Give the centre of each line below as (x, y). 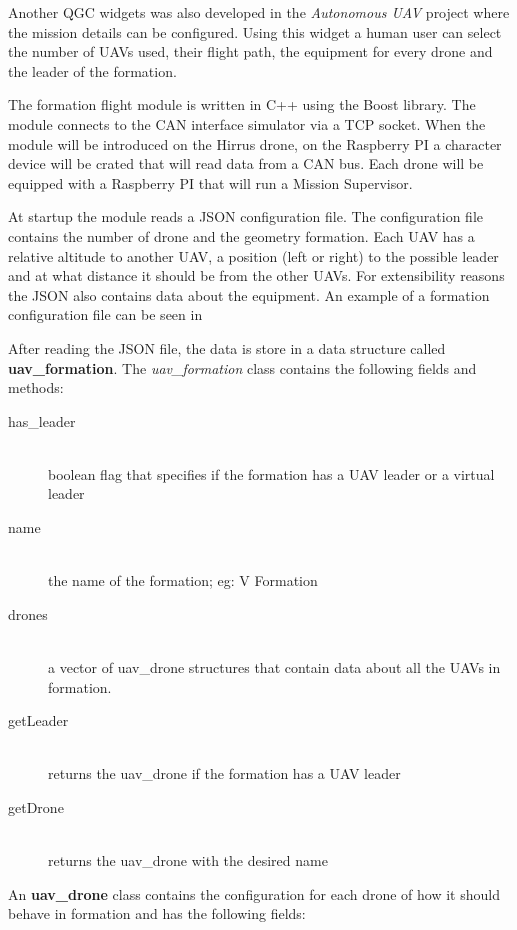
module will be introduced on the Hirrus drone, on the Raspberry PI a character (255, 143)
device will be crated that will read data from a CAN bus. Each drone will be (246, 163)
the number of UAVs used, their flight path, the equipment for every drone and (250, 51)
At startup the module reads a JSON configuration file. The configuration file (245, 216)
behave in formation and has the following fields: (157, 913)
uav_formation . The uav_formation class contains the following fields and (242, 367)
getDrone (36, 807)
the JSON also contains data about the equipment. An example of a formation (249, 294)
